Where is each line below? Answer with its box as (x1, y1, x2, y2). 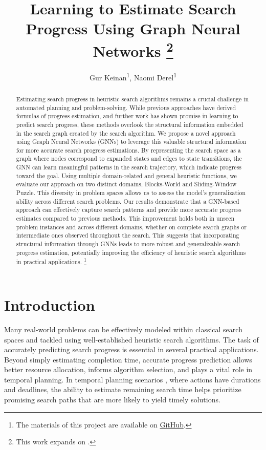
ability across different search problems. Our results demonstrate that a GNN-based (16, 197, 239, 205)
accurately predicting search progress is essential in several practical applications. (4, 344, 259, 355)
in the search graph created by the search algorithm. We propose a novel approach (16, 128, 236, 137)
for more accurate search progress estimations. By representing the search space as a (16, 145, 241, 154)
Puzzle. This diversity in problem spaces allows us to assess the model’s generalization (16, 188, 246, 197)
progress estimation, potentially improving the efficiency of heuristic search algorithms (16, 248, 246, 256)
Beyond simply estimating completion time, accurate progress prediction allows (4, 354, 252, 365)
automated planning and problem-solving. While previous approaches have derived (16, 103, 236, 112)
